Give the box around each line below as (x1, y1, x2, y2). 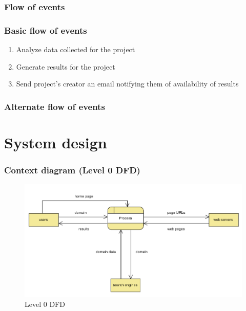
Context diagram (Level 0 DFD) (4, 163, 140, 176)
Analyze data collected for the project (16, 44, 135, 55)
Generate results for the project (16, 61, 115, 72)
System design (4, 131, 107, 152)
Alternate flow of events (4, 100, 105, 113)
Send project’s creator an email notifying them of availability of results (16, 78, 239, 89)
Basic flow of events (4, 24, 87, 36)
